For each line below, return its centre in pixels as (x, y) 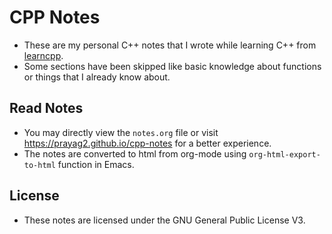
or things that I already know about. (97, 77)
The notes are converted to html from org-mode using (135, 153)
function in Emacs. (96, 164)
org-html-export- (284, 154)
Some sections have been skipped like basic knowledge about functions (172, 66)
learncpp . (43, 55)
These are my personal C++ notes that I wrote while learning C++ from (170, 45)
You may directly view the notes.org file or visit (121, 132)
